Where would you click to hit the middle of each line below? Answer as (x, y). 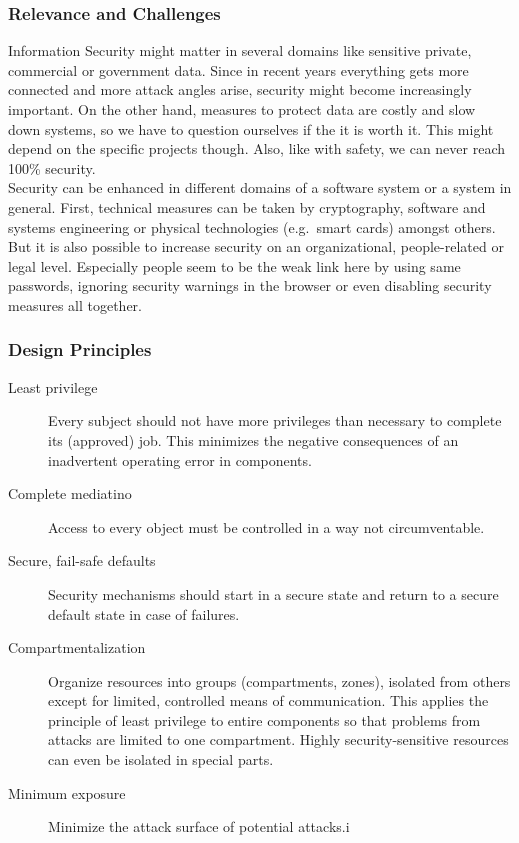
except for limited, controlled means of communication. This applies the (268, 700)
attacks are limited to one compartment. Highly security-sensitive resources (278, 739)
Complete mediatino (70, 493)
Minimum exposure (67, 792)
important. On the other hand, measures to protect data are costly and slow (242, 109)
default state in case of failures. (144, 613)
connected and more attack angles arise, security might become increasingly (240, 89)
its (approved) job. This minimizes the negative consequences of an (253, 439)
